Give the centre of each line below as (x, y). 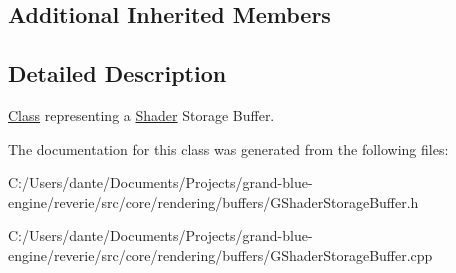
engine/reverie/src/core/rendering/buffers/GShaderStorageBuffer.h (213, 201)
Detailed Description (117, 73)
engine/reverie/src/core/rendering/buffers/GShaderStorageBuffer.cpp (220, 254)
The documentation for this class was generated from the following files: (228, 148)
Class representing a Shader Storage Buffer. (141, 114)
